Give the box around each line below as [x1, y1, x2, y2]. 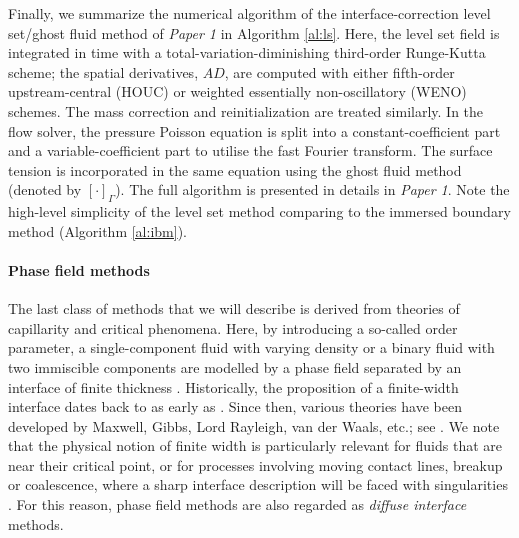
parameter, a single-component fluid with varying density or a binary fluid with [8, 337, 495, 358]
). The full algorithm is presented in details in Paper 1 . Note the [115, 179, 510, 200]
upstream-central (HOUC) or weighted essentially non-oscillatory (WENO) [8, 81, 467, 102]
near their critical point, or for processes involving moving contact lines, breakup [8, 454, 503, 475]
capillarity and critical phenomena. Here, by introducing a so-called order [8, 317, 458, 338]
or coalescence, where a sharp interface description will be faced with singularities [8, 474, 508, 495]
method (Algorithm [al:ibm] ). [8, 220, 187, 241]
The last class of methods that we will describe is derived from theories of [8, 298, 460, 319]
